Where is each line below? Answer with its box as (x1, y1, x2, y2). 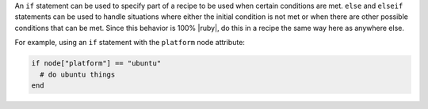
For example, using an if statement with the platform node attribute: (14, 38, 246, 47)
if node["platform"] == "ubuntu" (31, 59, 162, 68)
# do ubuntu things (40, 70, 116, 79)
